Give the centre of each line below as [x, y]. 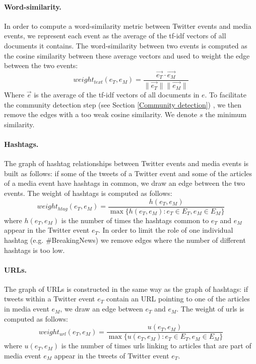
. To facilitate [226, 95]
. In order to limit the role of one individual [166, 230]
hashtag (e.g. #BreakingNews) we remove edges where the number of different [125, 240]
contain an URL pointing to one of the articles [178, 299]
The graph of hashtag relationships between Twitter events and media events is [126, 163]
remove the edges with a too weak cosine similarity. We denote [101, 114]
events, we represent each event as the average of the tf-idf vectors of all [115, 36]
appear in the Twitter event [47, 230]
